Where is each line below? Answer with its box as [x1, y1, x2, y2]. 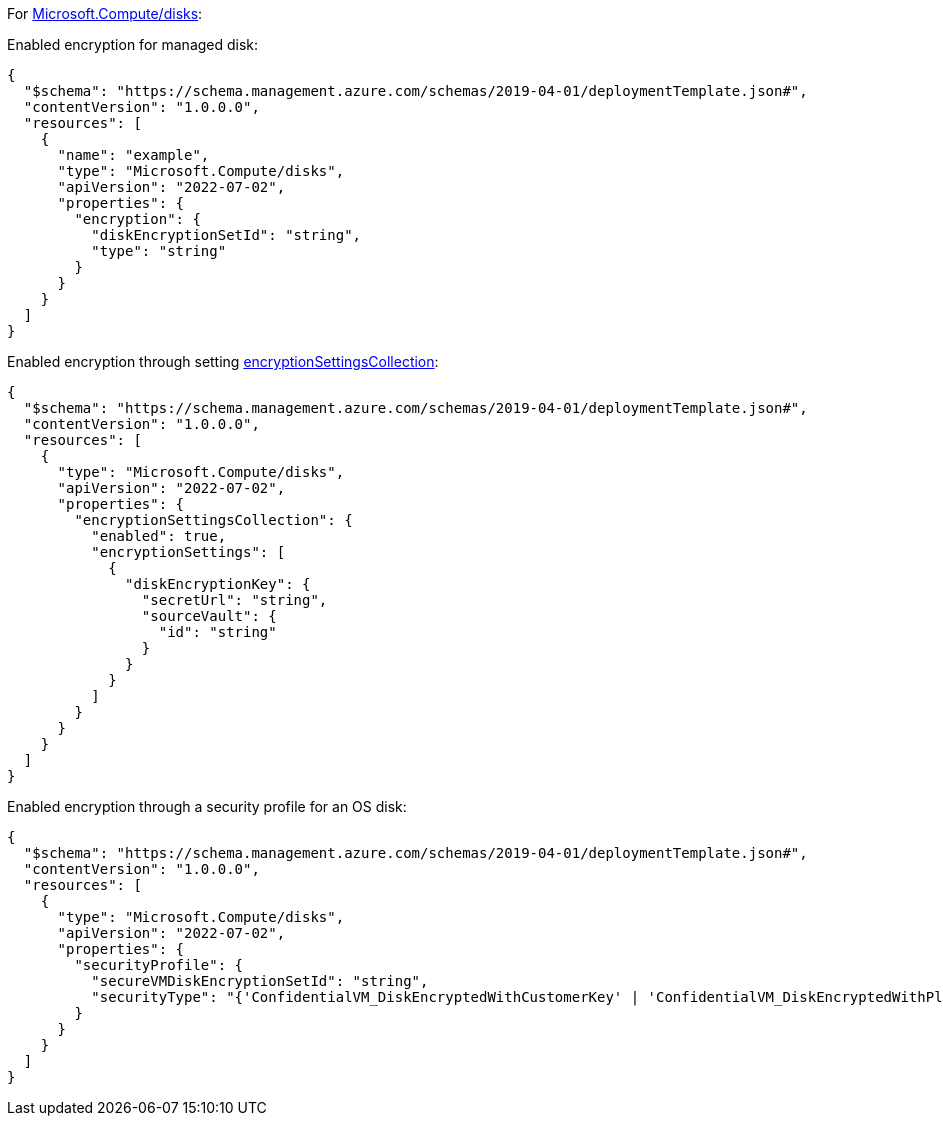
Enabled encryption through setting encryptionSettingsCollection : [7, 353, 439, 370]
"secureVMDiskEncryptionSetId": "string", [91, 973, 429, 989]
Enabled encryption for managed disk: [7, 36, 259, 53]
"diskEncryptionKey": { [125, 576, 311, 592]
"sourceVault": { [141, 608, 277, 624]
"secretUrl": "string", [141, 592, 328, 608]
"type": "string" [91, 243, 227, 259]
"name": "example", [57, 147, 210, 163]
